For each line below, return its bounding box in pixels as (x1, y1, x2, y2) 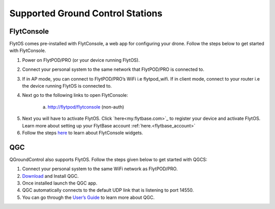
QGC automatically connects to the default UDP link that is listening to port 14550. (22, 187, 194, 193)
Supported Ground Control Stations (9, 8, 162, 19)
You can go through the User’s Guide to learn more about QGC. (22, 194, 155, 200)
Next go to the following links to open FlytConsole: (22, 92, 128, 98)
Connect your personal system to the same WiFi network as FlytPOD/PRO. (22, 166, 178, 172)
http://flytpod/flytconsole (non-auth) (47, 103, 124, 110)
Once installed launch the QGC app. (22, 180, 98, 186)
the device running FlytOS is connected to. (22, 83, 112, 89)
